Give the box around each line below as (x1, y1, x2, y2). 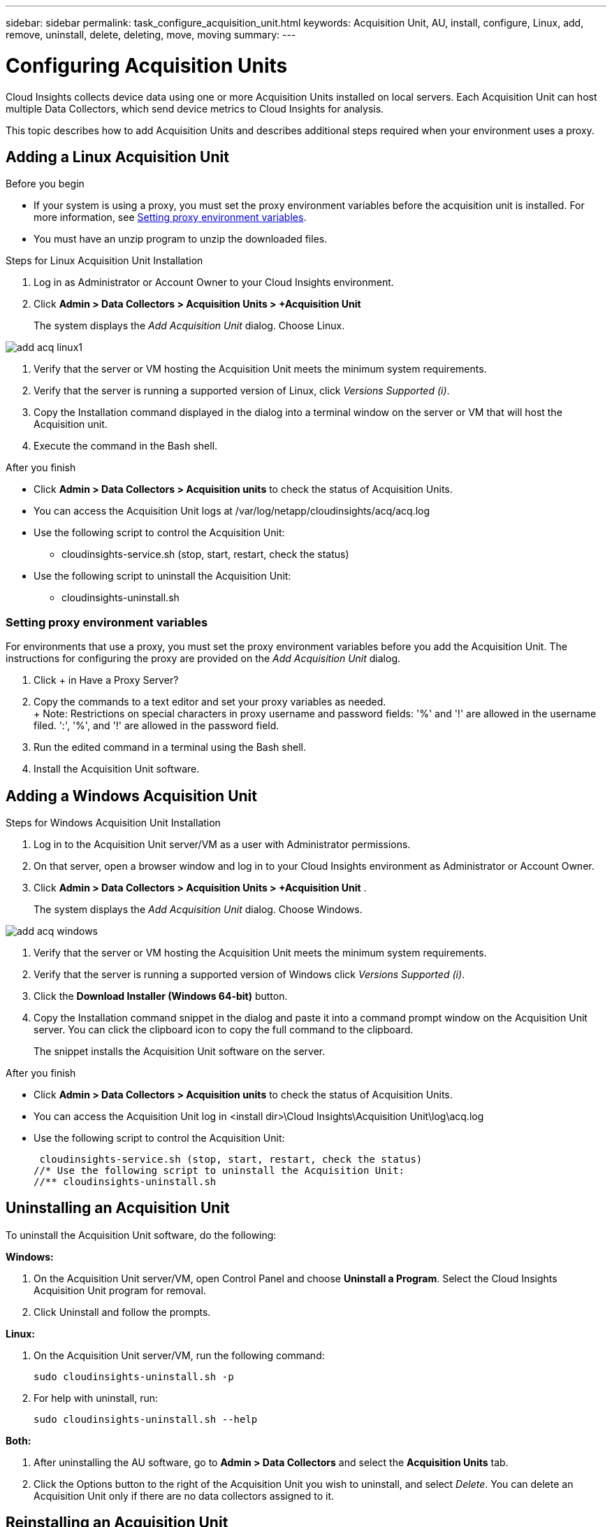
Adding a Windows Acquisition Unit (6, 787, 257, 805)
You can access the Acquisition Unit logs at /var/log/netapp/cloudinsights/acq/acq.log (34, 505, 430, 517)
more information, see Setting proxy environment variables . (34, 211, 307, 224)
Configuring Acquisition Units (6, 53, 288, 78)
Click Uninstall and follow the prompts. (34, 1305, 211, 1318)
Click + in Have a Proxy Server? (34, 674, 179, 687)
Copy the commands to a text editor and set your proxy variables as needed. (34, 696, 386, 708)
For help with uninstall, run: (34, 1391, 159, 1404)
